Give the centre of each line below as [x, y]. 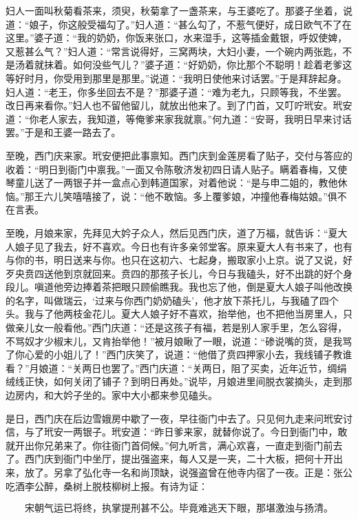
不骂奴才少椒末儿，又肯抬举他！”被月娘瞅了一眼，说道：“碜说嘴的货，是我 [174, 341]
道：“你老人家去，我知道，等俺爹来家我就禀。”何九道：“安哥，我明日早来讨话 [179, 118]
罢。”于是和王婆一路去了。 [63, 132]
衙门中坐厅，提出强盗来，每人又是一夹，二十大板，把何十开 [198, 459]
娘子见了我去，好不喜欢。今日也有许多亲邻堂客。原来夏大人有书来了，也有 [183, 246]
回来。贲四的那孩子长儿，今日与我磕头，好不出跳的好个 [217, 273]
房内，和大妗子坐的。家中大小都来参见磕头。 [116, 395]
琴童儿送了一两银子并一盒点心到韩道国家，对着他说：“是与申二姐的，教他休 [177, 183]
